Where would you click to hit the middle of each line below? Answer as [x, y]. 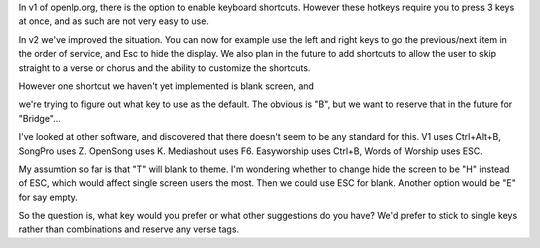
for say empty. [48, 197]
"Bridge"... [40, 118]
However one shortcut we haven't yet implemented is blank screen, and [166, 86]
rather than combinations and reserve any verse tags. [129, 229]
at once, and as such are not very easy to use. [114, 21]
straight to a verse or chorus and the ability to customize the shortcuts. [164, 67]
